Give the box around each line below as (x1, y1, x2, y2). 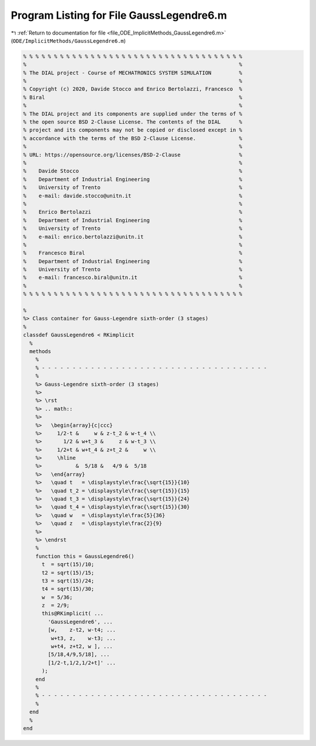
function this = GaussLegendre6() (35, 553, 135, 559)
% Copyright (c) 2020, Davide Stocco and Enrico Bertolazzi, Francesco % (23, 85, 243, 93)
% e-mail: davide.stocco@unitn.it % (23, 192, 243, 199)
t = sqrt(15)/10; (42, 561, 95, 568)
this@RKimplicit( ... (42, 610, 104, 617)
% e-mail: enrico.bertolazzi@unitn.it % (23, 233, 243, 240)
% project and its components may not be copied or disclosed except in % (23, 126, 243, 134)
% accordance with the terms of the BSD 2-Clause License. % (23, 135, 243, 142)
